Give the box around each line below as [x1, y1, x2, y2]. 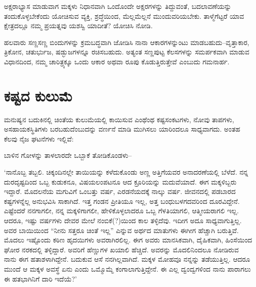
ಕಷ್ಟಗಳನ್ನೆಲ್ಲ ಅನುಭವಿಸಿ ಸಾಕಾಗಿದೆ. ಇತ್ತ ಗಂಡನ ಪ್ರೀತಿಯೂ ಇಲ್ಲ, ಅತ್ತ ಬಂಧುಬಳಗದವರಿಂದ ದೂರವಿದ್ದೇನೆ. [4, 195, 240, 206]
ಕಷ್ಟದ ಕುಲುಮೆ [4, 85, 73, 105]
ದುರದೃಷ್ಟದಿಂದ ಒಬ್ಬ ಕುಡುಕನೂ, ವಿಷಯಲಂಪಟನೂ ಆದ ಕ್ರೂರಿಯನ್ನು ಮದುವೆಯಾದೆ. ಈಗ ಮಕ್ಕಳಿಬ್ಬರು [4, 176, 237, 187]
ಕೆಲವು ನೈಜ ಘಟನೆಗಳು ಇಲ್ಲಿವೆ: [4, 133, 74, 143]
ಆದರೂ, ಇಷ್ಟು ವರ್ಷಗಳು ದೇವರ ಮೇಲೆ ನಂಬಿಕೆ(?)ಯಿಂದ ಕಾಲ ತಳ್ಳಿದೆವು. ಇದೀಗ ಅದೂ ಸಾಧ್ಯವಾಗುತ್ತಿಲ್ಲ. [4, 215, 242, 226]
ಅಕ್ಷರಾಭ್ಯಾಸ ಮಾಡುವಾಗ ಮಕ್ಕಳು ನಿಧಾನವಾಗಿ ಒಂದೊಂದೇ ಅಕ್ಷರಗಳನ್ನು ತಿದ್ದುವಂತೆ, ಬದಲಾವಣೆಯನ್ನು [4, 1, 232, 11]
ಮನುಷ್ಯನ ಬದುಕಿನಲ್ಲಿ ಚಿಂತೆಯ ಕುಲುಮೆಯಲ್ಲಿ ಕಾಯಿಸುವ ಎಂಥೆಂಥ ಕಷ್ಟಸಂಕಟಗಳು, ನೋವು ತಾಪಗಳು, [4, 114, 234, 124]
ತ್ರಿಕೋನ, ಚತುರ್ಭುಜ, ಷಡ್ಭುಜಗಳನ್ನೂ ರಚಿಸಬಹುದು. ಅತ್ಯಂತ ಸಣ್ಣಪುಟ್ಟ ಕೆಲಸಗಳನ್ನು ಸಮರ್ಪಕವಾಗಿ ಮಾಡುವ [4, 47, 250, 57]
